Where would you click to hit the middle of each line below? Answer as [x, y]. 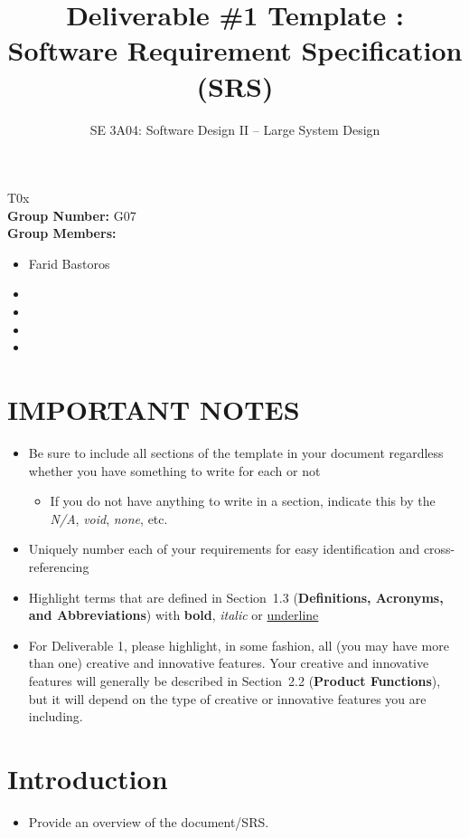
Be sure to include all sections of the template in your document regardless [236, 452]
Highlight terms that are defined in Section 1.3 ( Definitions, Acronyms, [236, 597]
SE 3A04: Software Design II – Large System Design [235, 129]
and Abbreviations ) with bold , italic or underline [174, 615]
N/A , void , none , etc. [109, 518]
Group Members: [62, 233]
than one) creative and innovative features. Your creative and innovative [229, 663]
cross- [439, 549]
